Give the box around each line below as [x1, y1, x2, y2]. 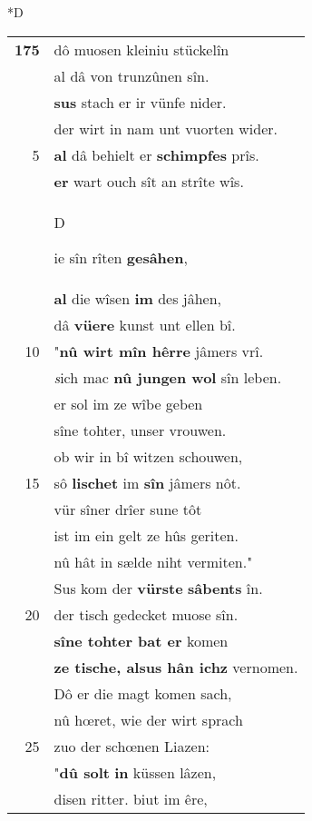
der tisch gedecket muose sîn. [54, 603, 239, 625]
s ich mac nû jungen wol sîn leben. [54, 366, 282, 388]
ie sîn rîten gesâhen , [54, 246, 188, 268]
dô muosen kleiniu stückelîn [54, 38, 229, 60]
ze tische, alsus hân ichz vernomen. [54, 656, 298, 678]
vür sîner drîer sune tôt [54, 498, 202, 519]
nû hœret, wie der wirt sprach [54, 708, 243, 730]
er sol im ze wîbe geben [54, 392, 203, 414]
